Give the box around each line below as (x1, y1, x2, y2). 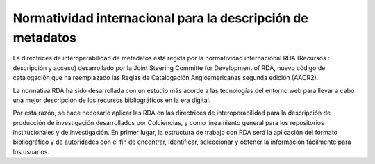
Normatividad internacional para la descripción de (12, 10, 308, 26)
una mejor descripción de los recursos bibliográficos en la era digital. (12, 96, 211, 104)
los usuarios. (12, 147, 50, 156)
